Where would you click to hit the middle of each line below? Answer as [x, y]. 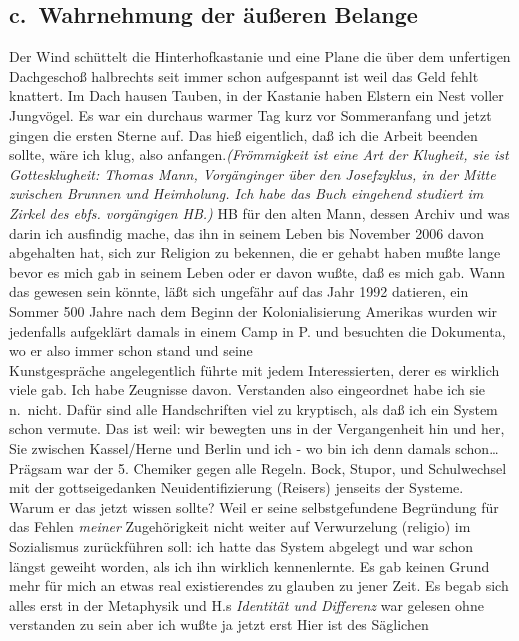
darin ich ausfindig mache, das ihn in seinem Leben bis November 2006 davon [247, 232]
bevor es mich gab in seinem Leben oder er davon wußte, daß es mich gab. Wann [257, 271]
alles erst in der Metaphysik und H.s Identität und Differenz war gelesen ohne [246, 604]
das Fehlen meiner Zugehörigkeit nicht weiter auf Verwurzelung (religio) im [240, 526]
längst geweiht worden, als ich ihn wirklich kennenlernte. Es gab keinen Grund [249, 565]
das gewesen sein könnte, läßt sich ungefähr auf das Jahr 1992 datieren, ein [239, 291]
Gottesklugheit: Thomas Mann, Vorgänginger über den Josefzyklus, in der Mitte [252, 173]
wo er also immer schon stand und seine [131, 350]
